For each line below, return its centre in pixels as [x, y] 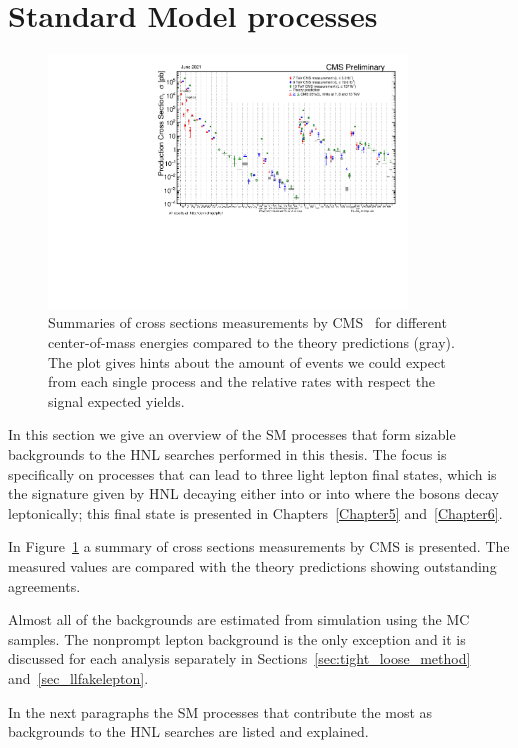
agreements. [44, 585]
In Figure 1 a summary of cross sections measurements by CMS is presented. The [259, 546]
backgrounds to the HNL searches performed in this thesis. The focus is [227, 453]
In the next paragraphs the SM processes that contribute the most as [220, 711]
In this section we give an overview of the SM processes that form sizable [232, 434]
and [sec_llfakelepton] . [78, 677]
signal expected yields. [116, 400]
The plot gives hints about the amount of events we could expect [247, 361]
